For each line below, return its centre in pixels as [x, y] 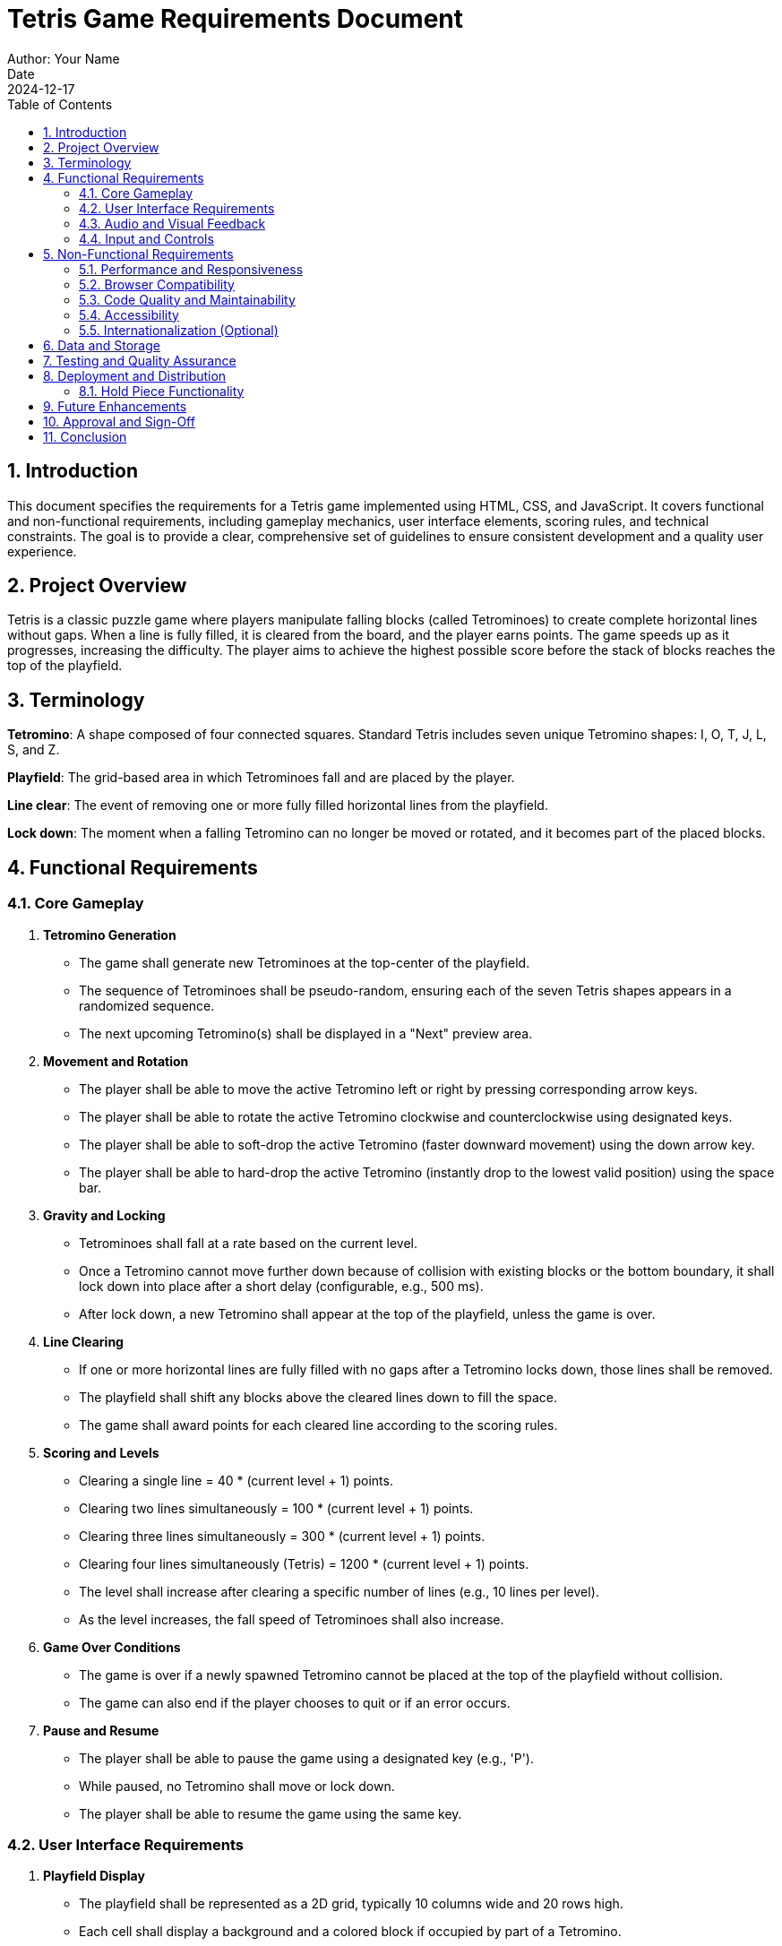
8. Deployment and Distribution [135, 375]
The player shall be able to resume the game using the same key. [271, 1813]
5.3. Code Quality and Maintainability [187, 299]
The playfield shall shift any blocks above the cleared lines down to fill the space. [318, 1397]
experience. [42, 551]
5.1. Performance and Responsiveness [191, 269]
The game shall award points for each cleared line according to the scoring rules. [318, 1425]
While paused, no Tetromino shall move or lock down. [237, 1786]
